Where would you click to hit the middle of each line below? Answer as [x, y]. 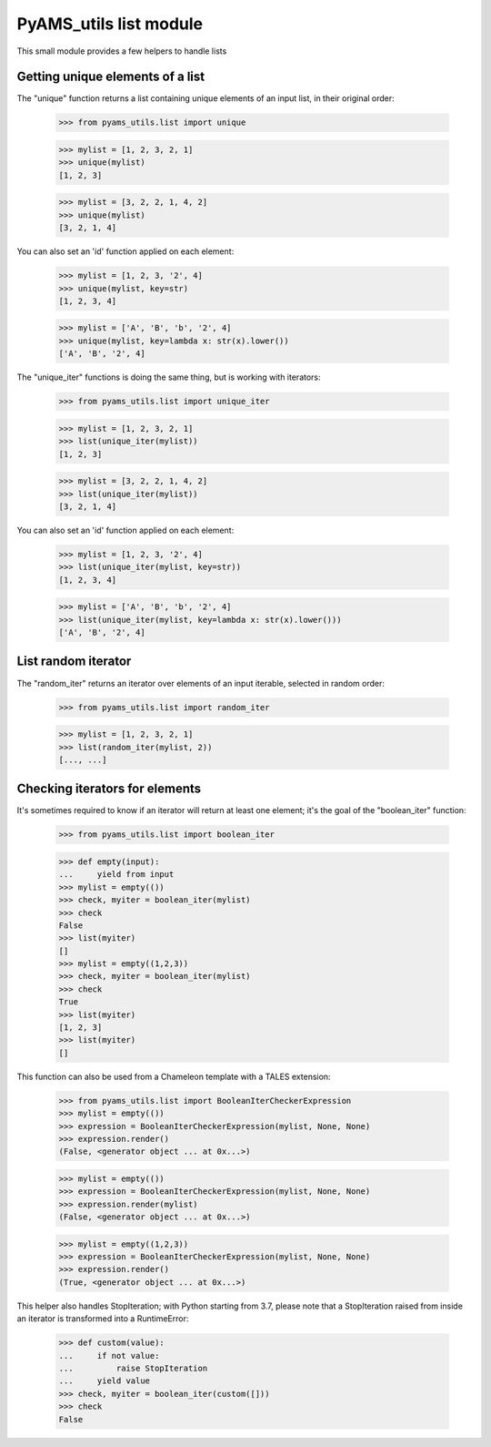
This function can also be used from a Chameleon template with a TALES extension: [174, 1076]
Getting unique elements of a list [111, 77]
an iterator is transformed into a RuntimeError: [103, 1319]
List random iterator [74, 662]
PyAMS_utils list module [110, 24]
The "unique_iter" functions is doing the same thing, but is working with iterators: [169, 377]
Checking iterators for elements [109, 789]
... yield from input [116, 875]
